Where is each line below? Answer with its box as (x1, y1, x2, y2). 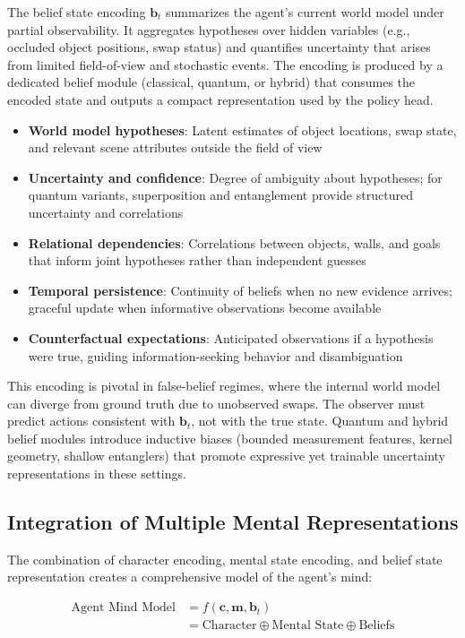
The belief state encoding (7, 3, 146, 21)
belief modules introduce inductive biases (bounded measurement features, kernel (7, 428, 452, 447)
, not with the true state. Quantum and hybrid (191, 411, 449, 430)
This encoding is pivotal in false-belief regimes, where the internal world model (7, 376, 441, 395)
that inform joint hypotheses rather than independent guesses (28, 251, 366, 270)
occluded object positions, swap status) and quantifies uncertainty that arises (7, 38, 431, 56)
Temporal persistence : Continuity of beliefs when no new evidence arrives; (28, 280, 452, 299)
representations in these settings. (7, 464, 186, 483)
